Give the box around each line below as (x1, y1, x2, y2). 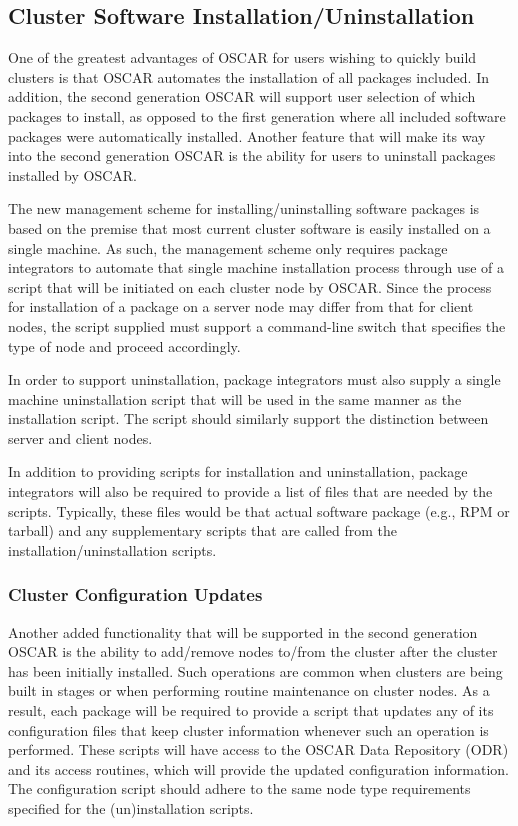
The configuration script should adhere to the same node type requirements (8, 778, 471, 799)
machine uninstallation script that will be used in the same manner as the (8, 388, 462, 409)
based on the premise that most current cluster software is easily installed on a (8, 217, 491, 238)
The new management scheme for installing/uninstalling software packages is (8, 198, 480, 219)
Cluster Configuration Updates (8, 582, 263, 607)
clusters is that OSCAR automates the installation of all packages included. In (8, 66, 489, 87)
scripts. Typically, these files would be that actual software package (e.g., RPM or (8, 500, 510, 521)
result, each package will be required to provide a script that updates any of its (8, 700, 494, 721)
